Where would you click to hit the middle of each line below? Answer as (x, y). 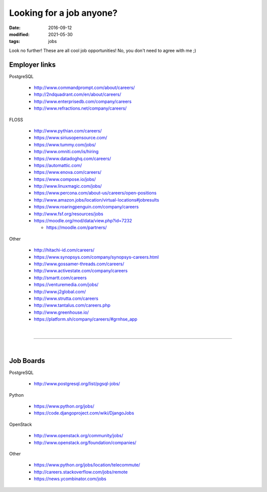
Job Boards (27, 361)
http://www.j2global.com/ (60, 291)
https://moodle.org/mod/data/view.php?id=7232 (83, 221)
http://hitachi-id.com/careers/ (64, 250)
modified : (19, 34)
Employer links (33, 64)
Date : (15, 28)
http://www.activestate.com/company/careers (81, 271)
